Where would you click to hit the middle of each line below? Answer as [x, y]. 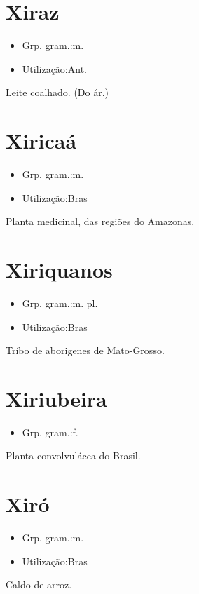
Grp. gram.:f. [50, 432]
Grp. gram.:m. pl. [60, 303]
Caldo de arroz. [39, 585]
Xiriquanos [59, 269]
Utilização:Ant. [54, 68]
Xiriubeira [56, 398]
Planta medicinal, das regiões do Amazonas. [100, 221]
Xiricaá [41, 141]
